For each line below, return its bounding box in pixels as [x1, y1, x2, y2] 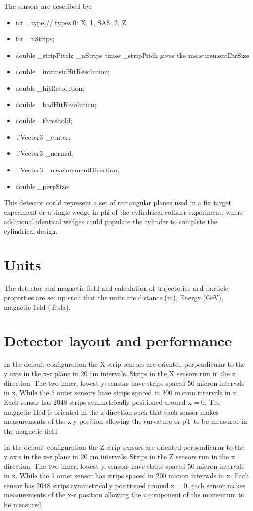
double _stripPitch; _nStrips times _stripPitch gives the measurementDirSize [15, 50, 249, 60]
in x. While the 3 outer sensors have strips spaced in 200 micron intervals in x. [4, 387, 238, 397]
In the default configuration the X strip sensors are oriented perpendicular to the [4, 359, 246, 369]
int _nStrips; [15, 34, 54, 44]
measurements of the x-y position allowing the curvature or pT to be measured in [4, 416, 247, 426]
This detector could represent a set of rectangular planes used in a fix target [4, 197, 231, 208]
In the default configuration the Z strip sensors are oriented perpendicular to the [4, 442, 245, 452]
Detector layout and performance [4, 330, 232, 350]
